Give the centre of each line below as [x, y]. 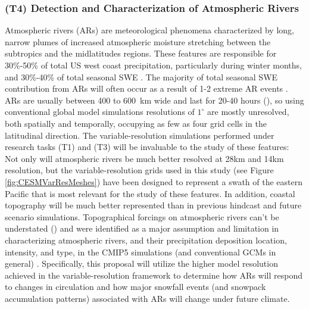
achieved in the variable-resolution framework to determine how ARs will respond [154, 275]
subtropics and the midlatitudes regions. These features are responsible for [141, 53]
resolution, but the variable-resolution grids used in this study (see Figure [139, 170]
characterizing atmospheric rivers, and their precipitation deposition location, [146, 240]
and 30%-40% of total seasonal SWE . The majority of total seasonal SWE [141, 77]
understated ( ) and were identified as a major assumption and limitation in [142, 228]
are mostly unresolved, [248, 112]
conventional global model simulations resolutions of [100, 112]
